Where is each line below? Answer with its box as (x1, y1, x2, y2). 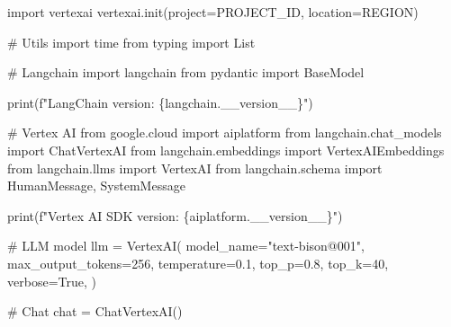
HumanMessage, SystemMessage (7, 176, 185, 195)
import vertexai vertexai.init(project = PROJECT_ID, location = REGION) (7, 3, 419, 21)
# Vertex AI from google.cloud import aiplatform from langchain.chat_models (7, 123, 442, 142)
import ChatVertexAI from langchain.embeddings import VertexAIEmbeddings (7, 140, 445, 159)
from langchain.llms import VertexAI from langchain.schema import (7, 158, 383, 177)
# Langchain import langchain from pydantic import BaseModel (7, 63, 365, 82)
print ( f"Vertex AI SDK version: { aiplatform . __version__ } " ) (7, 206, 343, 225)
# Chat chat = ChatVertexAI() (7, 302, 183, 321)
